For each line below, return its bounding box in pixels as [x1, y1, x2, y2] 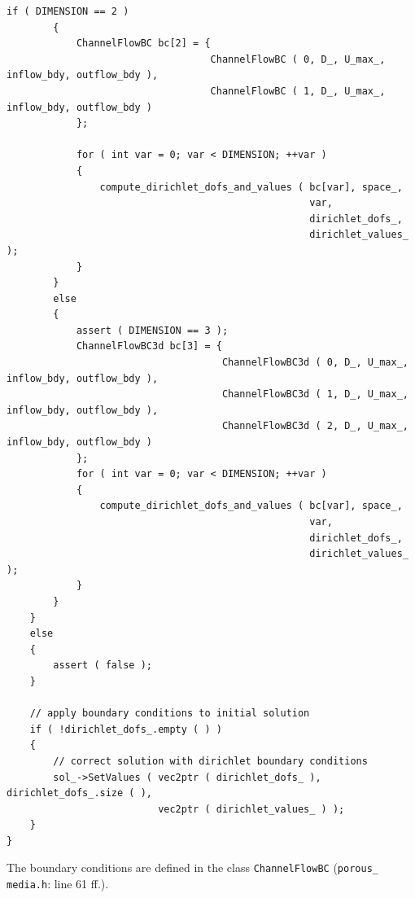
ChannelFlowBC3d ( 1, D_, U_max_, [221, 388, 408, 401]
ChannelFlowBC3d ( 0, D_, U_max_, [221, 357, 408, 369]
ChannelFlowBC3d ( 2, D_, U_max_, [221, 420, 408, 432]
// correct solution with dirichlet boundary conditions [53, 755, 368, 767]
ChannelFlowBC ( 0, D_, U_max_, [210, 53, 386, 65]
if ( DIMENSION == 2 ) [7, 6, 129, 17]
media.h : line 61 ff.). [7, 875, 109, 892]
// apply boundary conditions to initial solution [29, 707, 310, 720]
